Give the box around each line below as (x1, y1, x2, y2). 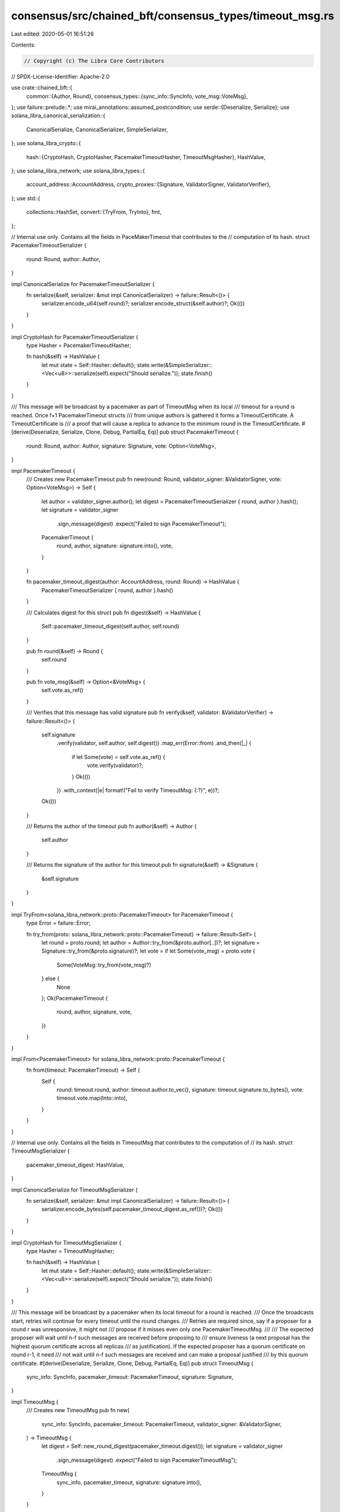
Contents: (11, 41, 36, 48)
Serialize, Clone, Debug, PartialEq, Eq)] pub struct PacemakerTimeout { (61, 428, 239, 435)
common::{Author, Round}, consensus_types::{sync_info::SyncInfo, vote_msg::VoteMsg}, (26, 93, 248, 100)
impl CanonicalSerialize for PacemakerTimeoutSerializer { (11, 280, 155, 287)
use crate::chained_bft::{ (11, 84, 73, 91)
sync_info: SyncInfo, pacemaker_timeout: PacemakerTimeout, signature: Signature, (26, 1374, 234, 1380)
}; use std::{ (11, 194, 41, 202)
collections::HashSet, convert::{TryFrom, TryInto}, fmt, (26, 209, 162, 216)
